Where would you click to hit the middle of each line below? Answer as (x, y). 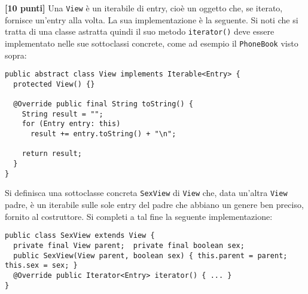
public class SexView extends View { (80, 236)
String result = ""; (62, 114)
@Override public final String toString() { (103, 104)
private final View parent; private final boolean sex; (129, 245)
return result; (52, 154)
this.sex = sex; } (41, 266)
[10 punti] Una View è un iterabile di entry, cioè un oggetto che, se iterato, (144, 8)
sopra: (16, 55)
